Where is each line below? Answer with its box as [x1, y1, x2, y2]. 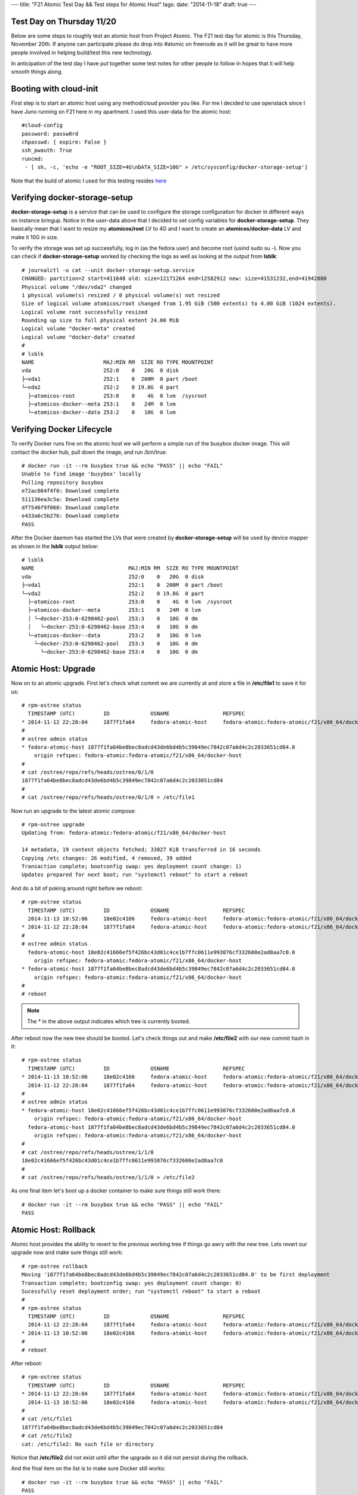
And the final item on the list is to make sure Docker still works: [11, 1465, 166, 1472]
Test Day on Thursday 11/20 [11, 16, 116, 26]
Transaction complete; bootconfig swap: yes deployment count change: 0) [21, 1280, 242, 1286]
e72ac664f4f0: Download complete [21, 487, 119, 495]
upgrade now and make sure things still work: [11, 1249, 124, 1256]
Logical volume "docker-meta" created [21, 325, 135, 332]
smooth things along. [11, 68, 63, 75]
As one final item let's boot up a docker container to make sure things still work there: [11, 1187, 221, 1194]
